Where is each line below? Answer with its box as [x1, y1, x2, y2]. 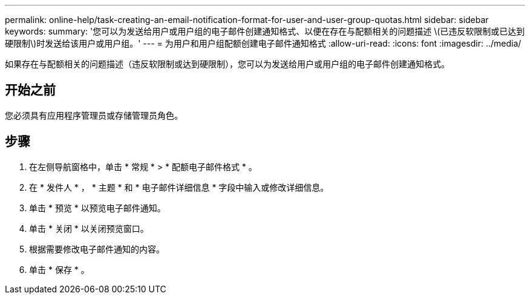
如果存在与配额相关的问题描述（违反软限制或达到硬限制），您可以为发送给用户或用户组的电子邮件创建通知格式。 [5, 59, 450, 69]
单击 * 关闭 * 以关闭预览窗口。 [29, 223, 149, 234]
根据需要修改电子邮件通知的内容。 [29, 243, 165, 254]
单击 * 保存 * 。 [29, 264, 90, 275]
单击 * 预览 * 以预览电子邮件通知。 [29, 202, 166, 213]
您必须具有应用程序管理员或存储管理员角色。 [5, 110, 183, 120]
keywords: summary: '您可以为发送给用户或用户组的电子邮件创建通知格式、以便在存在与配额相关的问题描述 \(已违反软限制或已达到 [5, 26, 525, 36]
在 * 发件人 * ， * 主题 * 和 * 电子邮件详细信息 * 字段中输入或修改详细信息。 [29, 182, 329, 192]
